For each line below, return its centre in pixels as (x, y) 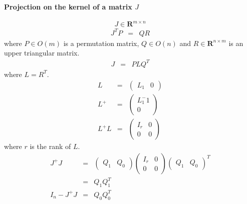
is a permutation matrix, (101, 43)
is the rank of (50, 146)
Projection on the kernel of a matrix (68, 6)
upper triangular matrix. (42, 53)
